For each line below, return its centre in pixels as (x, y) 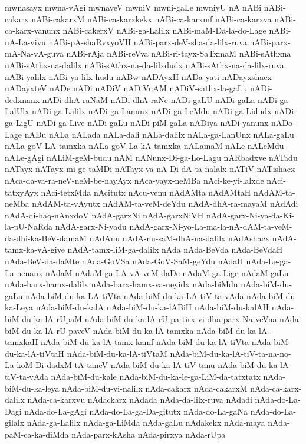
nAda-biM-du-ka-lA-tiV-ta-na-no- (231, 353)
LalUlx (17, 111)
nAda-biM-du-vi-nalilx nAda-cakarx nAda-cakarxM (155, 388)
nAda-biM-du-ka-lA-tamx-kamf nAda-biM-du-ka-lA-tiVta (145, 342)
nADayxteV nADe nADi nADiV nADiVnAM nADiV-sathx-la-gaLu (126, 88)
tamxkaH (22, 342)
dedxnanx (22, 99)
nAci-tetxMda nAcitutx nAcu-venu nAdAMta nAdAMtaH (146, 192)
